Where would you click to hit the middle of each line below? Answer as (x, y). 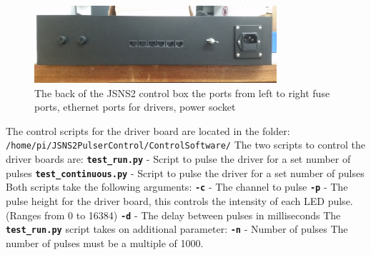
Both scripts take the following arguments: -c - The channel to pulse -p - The (177, 187)
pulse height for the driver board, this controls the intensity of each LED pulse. (179, 200)
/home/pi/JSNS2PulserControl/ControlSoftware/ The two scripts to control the (186, 145)
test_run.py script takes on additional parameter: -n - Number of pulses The (177, 229)
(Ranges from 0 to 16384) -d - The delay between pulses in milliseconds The (173, 215)
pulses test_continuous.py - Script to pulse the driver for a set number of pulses (185, 172)
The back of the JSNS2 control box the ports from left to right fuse (182, 92)
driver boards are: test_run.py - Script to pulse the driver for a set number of (178, 159)
